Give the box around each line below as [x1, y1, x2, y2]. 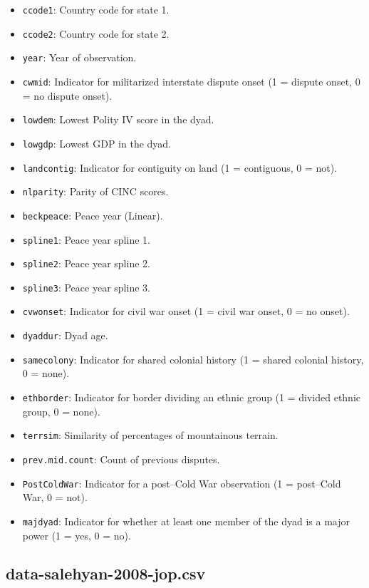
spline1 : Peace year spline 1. [22, 232, 150, 247]
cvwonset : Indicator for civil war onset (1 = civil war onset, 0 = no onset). [22, 304, 350, 319]
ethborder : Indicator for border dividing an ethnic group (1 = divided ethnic [22, 390, 361, 405]
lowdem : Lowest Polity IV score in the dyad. [22, 112, 214, 127]
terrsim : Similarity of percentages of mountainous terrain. [22, 428, 279, 443]
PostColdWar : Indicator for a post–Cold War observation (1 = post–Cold [22, 475, 341, 490]
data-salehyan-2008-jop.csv [6, 562, 206, 584]
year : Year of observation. [22, 50, 137, 65]
